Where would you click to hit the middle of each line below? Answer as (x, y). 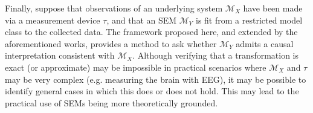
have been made (273, 8)
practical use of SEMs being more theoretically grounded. (111, 102)
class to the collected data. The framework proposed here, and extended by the (151, 32)
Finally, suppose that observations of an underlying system (114, 8)
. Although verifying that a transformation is (216, 55)
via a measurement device (53, 20)
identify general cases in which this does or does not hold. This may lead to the (152, 91)
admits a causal (265, 43)
